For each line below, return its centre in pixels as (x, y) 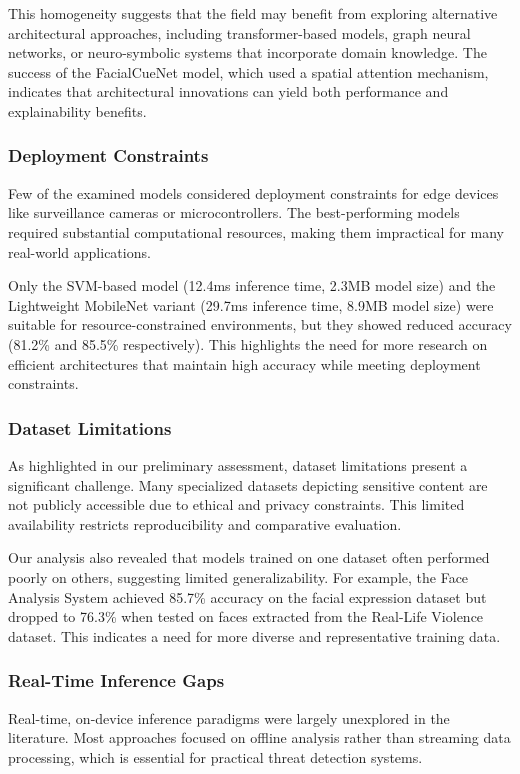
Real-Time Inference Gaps (116, 680)
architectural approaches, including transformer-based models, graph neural (239, 32)
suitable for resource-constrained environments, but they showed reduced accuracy (260, 324)
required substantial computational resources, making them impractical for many (256, 231)
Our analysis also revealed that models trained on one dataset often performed (249, 557)
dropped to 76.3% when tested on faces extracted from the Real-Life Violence (246, 616)
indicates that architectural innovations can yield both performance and (228, 91)
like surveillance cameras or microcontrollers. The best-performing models (234, 212)
